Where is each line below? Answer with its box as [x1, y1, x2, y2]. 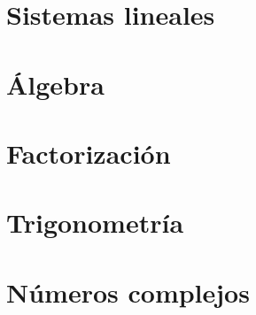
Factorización [6, 134, 171, 171]
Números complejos [6, 273, 250, 310]
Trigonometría [6, 204, 184, 241]
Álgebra [6, 65, 105, 102]
